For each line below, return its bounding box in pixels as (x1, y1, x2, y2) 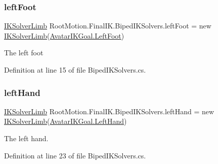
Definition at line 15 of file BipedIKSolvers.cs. (4, 64, 146, 75)
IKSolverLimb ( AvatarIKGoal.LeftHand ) (4, 116, 127, 126)
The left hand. (4, 133, 49, 143)
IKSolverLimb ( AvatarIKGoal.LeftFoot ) (4, 30, 124, 41)
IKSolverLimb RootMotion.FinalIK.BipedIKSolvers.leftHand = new (4, 106, 214, 116)
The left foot (4, 47, 43, 58)
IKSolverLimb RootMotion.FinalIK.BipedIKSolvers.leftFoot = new (4, 20, 211, 31)
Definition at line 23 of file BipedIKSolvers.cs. (4, 150, 146, 160)
